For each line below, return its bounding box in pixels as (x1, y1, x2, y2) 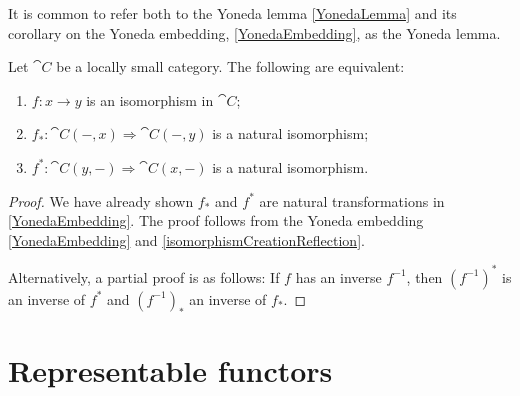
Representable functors (8, 350, 333, 391)
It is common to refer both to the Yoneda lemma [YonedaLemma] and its (8, 3, 457, 23)
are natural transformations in (259, 190, 445, 211)
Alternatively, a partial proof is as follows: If (8, 266, 280, 287)
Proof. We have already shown (8, 190, 194, 211)
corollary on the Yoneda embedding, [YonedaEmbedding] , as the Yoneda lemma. (8, 22, 501, 43)
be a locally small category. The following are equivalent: (56, 56, 405, 77)
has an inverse (295, 266, 382, 287)
